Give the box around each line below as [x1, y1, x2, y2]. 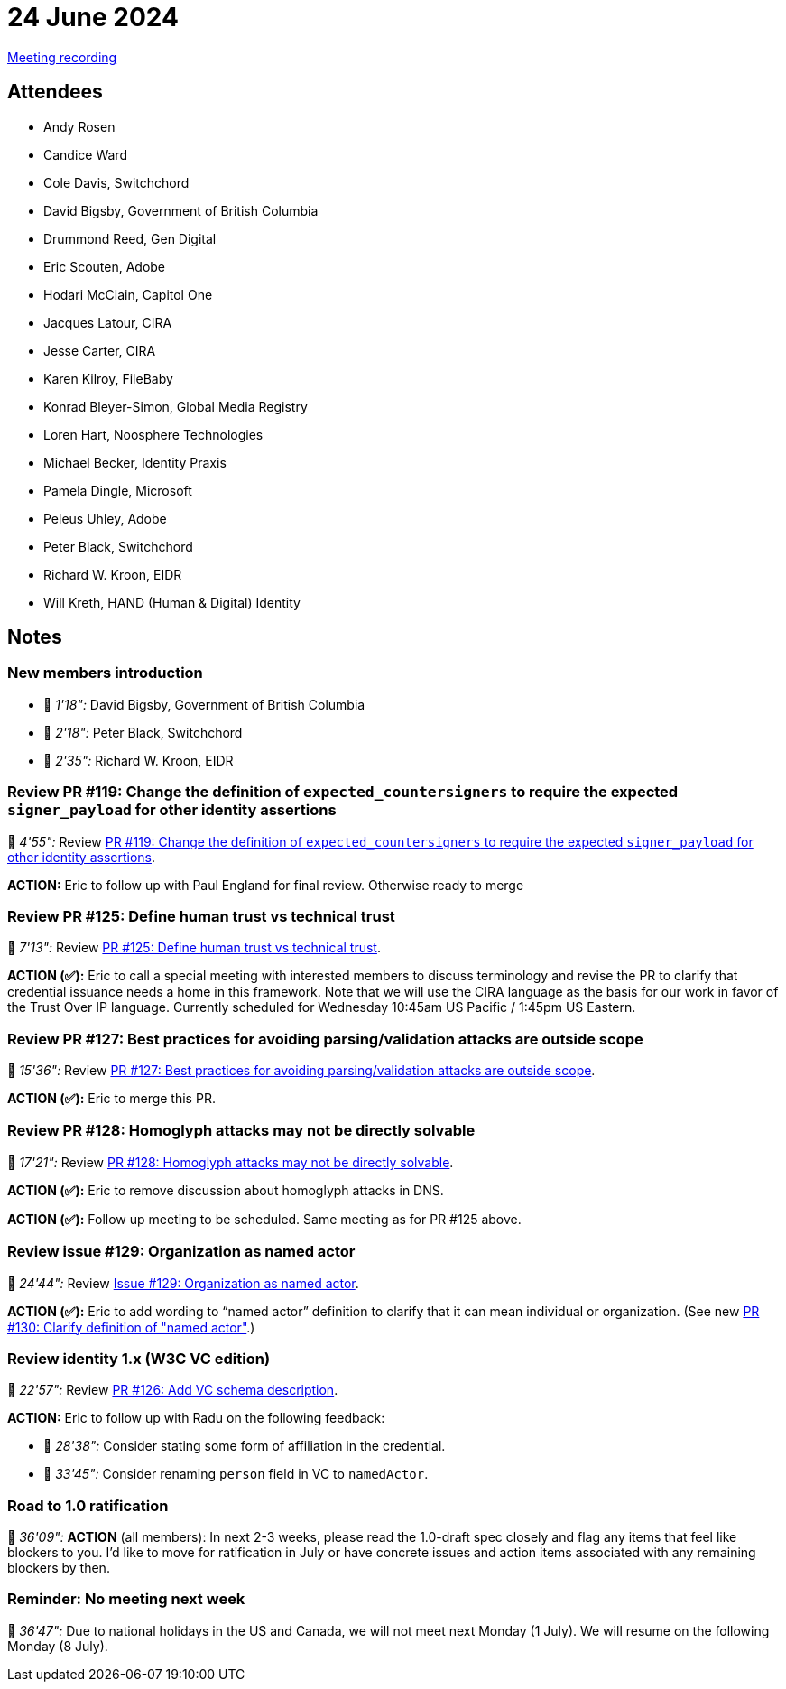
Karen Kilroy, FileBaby [43, 370, 173, 386]
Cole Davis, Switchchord [43, 174, 190, 190]
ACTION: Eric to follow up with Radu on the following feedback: [7, 1410, 385, 1426]
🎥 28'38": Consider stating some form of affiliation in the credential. [43, 1438, 446, 1454]
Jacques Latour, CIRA [43, 314, 172, 330]
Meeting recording [7, 49, 117, 65]
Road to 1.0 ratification [7, 1496, 169, 1515]
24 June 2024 [7, 2, 179, 32]
